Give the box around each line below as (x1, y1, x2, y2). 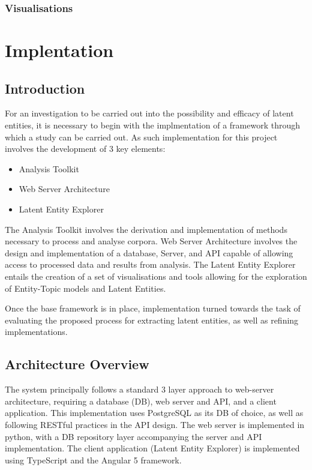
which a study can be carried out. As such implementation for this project (5, 130, 278, 143)
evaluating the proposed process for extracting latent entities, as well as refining (5, 313, 299, 326)
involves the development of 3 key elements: (5, 142, 166, 155)
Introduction (5, 79, 85, 97)
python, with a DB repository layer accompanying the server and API (5, 430, 262, 442)
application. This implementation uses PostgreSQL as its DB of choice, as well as (5, 406, 304, 419)
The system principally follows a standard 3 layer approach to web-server (5, 383, 274, 396)
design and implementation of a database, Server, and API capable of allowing (5, 246, 293, 259)
